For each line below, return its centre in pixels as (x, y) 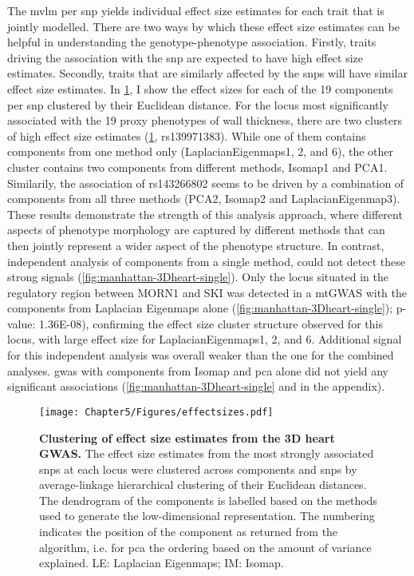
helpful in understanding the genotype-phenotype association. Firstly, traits (192, 42)
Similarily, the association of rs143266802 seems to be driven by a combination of (206, 183)
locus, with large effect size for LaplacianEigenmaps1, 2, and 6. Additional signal (205, 339)
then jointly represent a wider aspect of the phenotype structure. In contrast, (196, 245)
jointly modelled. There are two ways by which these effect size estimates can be (203, 26)
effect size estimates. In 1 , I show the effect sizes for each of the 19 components (200, 88)
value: (22, 323)
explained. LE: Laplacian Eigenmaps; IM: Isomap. (162, 563)
